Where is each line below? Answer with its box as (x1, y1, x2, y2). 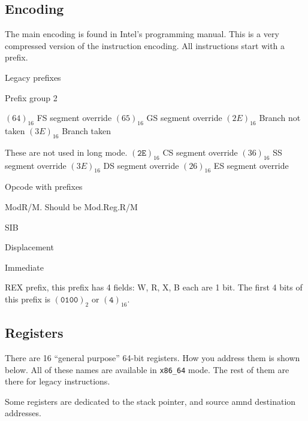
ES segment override (213, 159, 289, 171)
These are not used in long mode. (5, 146, 128, 158)
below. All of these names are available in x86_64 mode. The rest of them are (5, 363, 289, 375)
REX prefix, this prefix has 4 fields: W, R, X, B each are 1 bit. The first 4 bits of (5, 281, 303, 293)
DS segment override (103, 159, 179, 171)
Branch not (259, 111, 301, 124)
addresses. (5, 407, 41, 419)
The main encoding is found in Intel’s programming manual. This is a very (5, 28, 279, 40)
